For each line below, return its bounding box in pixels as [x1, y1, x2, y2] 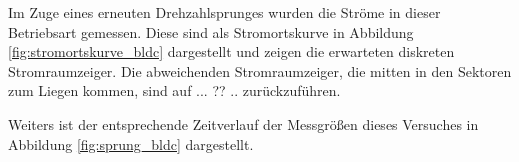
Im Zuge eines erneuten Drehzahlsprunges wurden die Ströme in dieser [8, 2, 441, 22]
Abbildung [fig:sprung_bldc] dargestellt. [8, 133, 254, 154]
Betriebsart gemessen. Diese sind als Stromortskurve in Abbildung [8, 21, 414, 42]
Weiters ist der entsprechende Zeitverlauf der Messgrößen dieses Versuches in [8, 113, 479, 134]
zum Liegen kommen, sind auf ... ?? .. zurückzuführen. [8, 80, 341, 101]
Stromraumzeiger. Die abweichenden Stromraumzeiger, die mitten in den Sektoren [8, 60, 512, 81]
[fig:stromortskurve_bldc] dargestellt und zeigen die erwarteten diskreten [8, 41, 455, 62]
